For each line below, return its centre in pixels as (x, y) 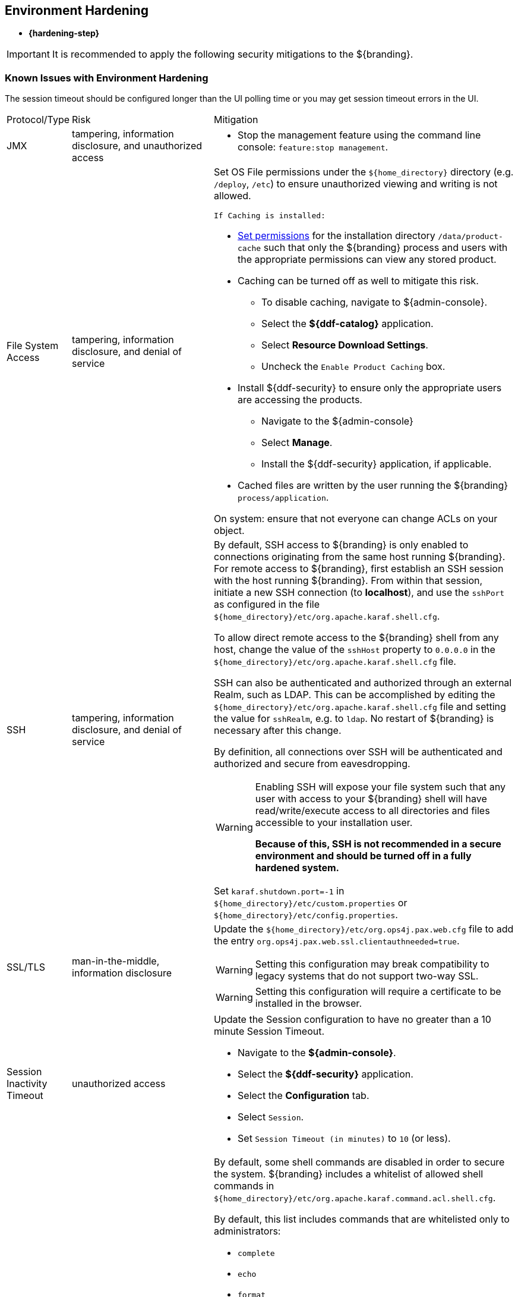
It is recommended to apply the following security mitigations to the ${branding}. (233, 54)
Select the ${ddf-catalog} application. (348, 324)
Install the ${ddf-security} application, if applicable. (377, 464)
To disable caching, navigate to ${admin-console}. (375, 302)
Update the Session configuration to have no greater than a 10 (353, 1020)
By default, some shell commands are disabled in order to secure (359, 1162)
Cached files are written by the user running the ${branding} (373, 486)
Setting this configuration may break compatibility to (372, 964)
